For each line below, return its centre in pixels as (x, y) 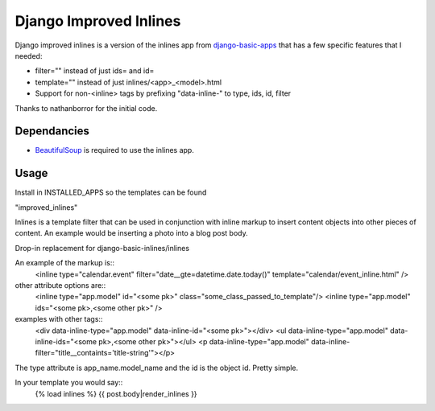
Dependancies (52, 132)
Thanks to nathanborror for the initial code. (86, 108)
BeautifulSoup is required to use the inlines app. (115, 150)
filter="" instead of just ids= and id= (95, 71)
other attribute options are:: (60, 286)
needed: (29, 55)
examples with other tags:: (59, 319)
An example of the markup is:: (64, 263)
